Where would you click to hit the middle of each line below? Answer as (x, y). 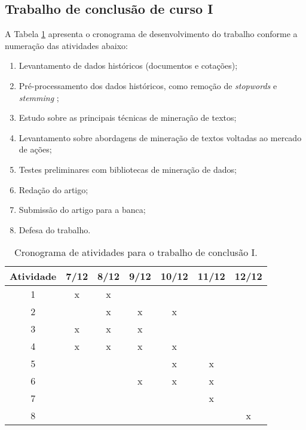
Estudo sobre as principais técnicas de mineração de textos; (128, 118)
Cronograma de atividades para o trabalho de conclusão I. (136, 252)
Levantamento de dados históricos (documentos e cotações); (128, 65)
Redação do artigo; (53, 189)
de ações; (35, 149)
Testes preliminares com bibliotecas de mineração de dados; (128, 169)
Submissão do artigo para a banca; (82, 210)
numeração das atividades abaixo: (66, 45)
